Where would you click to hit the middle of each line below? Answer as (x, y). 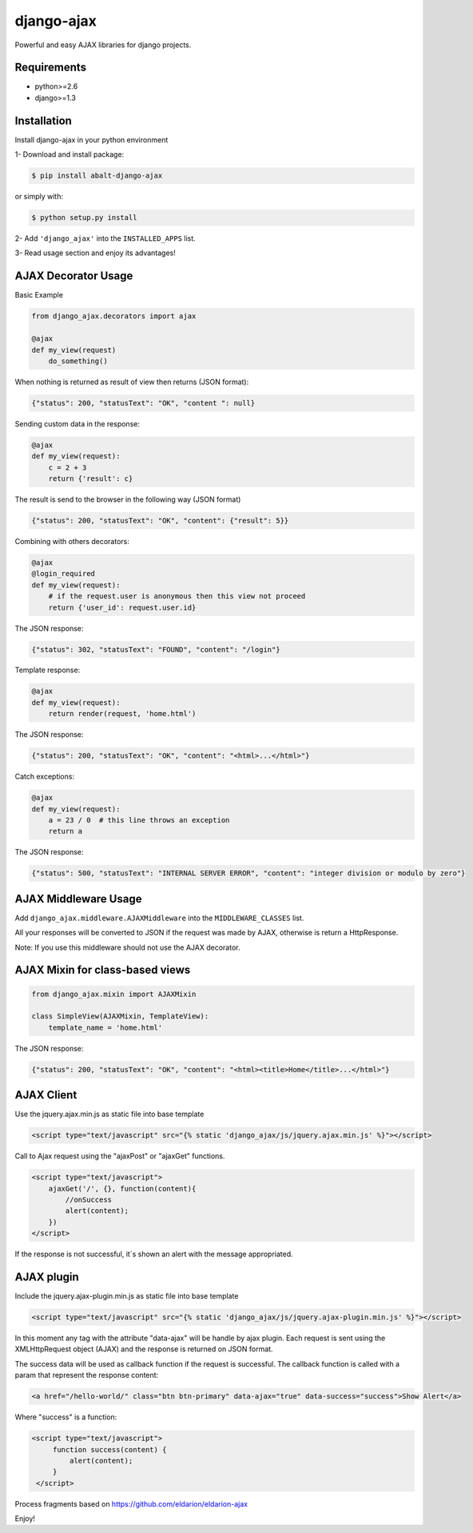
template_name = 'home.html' (105, 1027)
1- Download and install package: (70, 154)
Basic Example (39, 295)
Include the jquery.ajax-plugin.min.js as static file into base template (127, 1296)
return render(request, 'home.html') (122, 714)
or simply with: (39, 197)
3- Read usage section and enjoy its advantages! (95, 253)
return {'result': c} (91, 479)
